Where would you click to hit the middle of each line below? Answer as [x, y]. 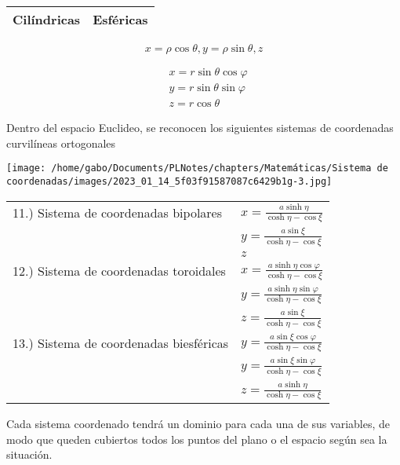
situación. [29, 454]
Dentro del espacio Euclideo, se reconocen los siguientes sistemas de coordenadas [200, 128]
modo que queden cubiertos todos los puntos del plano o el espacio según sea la [197, 439]
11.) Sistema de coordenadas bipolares [118, 213]
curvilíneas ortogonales [61, 143]
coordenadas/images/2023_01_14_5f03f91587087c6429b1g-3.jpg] [169, 181]
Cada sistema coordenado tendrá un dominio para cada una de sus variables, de [198, 424]
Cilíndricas [47, 19]
